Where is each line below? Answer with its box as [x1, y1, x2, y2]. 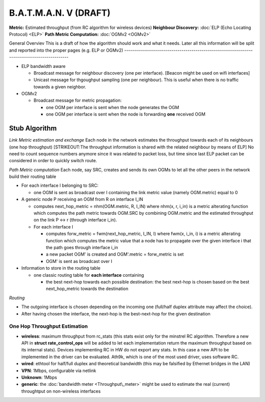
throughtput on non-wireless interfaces [21, 388, 101, 394]
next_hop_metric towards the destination [46, 286, 129, 292]
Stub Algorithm [9, 124, 57, 133]
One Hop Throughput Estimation [9, 323, 88, 330]
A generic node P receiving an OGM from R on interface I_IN [21, 197, 143, 202]
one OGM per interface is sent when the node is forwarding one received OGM [46, 111, 206, 117]
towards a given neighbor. [33, 84, 86, 89]
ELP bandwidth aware [21, 63, 66, 69]
